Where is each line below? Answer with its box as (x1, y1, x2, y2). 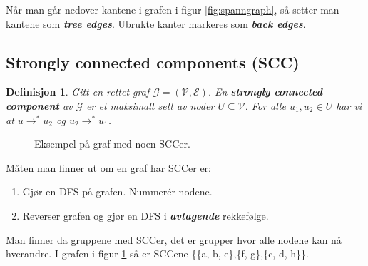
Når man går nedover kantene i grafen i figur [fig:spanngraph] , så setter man (6, 2, 339, 16)
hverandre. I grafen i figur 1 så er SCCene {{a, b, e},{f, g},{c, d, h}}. (6, 246, 309, 261)
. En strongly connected (208, 84, 322, 99)
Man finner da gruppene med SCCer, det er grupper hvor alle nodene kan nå (6, 232, 342, 247)
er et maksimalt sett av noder (86, 98, 215, 113)
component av (6, 98, 73, 113)
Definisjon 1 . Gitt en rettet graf (6, 84, 150, 99)
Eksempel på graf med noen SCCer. (34, 136, 190, 151)
